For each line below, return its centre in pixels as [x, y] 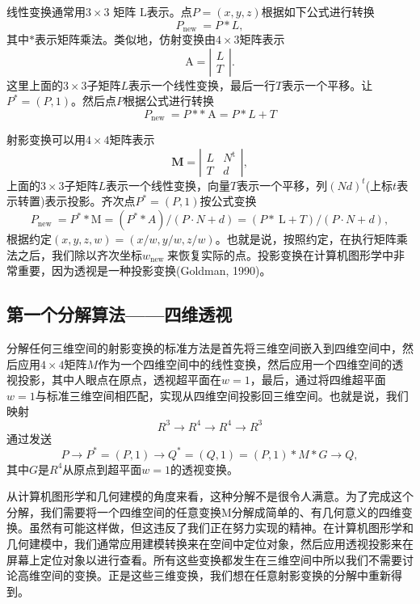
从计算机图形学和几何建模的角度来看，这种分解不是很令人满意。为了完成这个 [210, 496]
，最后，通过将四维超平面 [318, 380]
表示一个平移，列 [282, 185]
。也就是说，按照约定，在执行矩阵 [306, 239]
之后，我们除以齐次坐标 [80, 254]
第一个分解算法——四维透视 [120, 314]
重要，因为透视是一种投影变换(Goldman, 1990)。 [144, 270]
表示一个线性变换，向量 [168, 185]
